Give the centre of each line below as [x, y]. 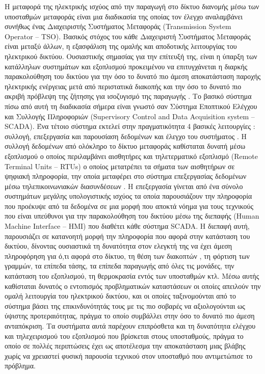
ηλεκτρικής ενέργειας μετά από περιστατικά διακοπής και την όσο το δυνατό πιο [123, 86]
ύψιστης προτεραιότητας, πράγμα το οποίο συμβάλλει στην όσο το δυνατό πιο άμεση [130, 316]
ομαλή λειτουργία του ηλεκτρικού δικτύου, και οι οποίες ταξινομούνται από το [121, 296]
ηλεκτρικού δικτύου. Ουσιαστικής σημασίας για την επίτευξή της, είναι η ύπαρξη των [131, 56]
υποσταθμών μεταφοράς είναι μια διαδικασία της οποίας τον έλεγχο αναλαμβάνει [124, 16]
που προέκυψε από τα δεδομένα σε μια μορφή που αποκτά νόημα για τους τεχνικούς [129, 206]
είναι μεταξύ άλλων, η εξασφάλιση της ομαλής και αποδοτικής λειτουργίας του [121, 46]
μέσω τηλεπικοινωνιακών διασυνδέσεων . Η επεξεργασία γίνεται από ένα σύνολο [124, 186]
